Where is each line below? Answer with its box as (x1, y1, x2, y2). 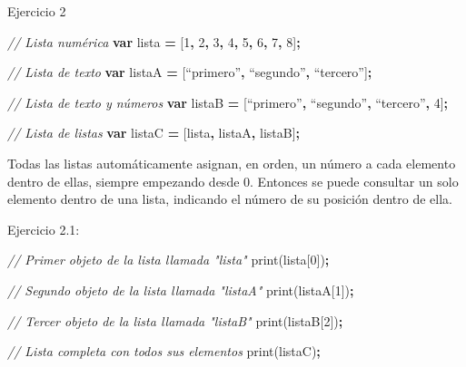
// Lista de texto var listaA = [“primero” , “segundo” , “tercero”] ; (7, 63, 372, 82)
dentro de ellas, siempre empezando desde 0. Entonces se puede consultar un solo (7, 171, 459, 190)
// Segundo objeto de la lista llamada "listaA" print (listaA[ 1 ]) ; (7, 280, 354, 299)
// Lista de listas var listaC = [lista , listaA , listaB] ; (7, 123, 301, 142)
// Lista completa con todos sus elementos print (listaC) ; (7, 342, 321, 361)
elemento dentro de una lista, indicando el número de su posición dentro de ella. (7, 189, 452, 208)
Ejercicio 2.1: (7, 219, 80, 238)
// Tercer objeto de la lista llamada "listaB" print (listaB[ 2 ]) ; (7, 311, 343, 330)
